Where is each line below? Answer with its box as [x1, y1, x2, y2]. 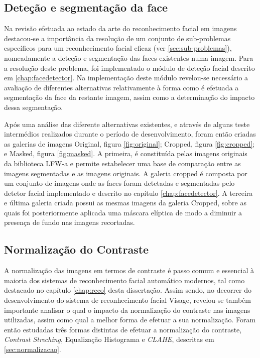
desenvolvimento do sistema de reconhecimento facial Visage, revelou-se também [4, 295, 251, 305]
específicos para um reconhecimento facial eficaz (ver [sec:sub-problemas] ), [4, 43, 232, 53]
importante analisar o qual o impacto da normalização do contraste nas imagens [4, 304, 250, 315]
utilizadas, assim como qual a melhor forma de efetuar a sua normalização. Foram [4, 314, 256, 325]
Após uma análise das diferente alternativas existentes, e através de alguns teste [4, 118, 250, 129]
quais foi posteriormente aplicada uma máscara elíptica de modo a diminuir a [4, 207, 242, 217]
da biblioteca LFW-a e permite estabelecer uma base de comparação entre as [4, 158, 241, 168]
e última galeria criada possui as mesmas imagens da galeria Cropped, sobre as [4, 197, 246, 208]
